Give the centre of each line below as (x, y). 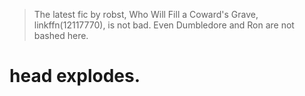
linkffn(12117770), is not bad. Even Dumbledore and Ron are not (164, 25)
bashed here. (61, 35)
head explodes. (75, 76)
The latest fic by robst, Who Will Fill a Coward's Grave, (146, 14)
